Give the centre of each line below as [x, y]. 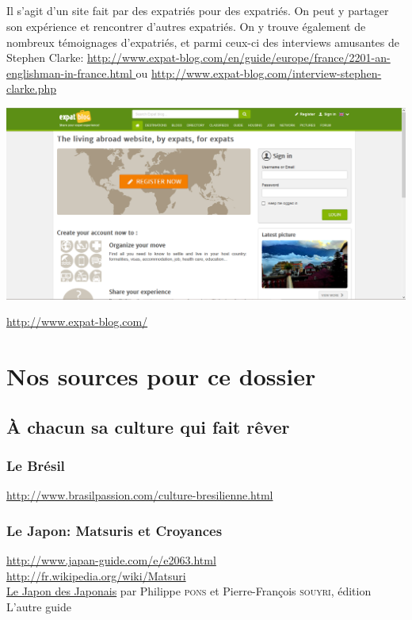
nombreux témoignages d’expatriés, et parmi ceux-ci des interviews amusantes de [203, 42]
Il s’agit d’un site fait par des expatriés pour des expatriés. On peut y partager [198, 11]
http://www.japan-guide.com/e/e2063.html [111, 559]
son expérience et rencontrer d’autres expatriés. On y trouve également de [186, 26]
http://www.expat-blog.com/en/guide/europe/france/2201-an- [238, 57]
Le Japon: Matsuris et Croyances [114, 530]
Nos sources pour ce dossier [161, 375]
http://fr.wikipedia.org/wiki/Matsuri [96, 575]
